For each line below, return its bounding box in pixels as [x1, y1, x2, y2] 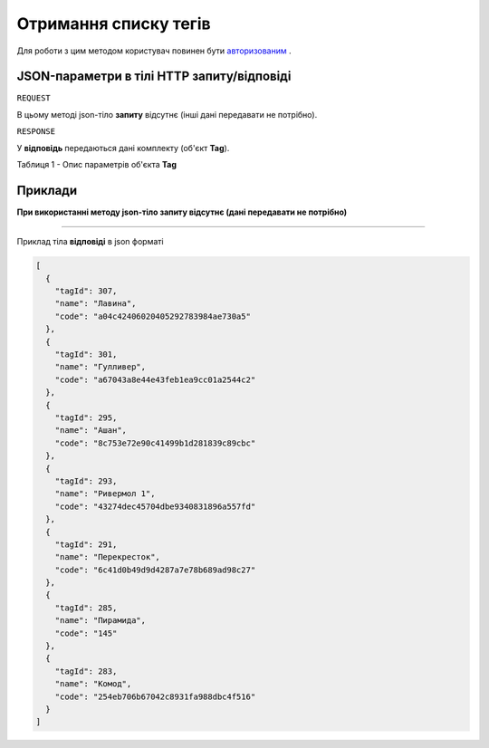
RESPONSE [16, 127, 56, 137]
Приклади [16, 182, 78, 198]
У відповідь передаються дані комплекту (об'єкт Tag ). [16, 142, 230, 153]
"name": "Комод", [54, 679, 132, 689]
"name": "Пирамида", [54, 616, 147, 626]
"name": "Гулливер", [54, 362, 147, 372]
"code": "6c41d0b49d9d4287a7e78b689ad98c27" [54, 564, 256, 575]
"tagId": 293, [54, 475, 118, 486]
